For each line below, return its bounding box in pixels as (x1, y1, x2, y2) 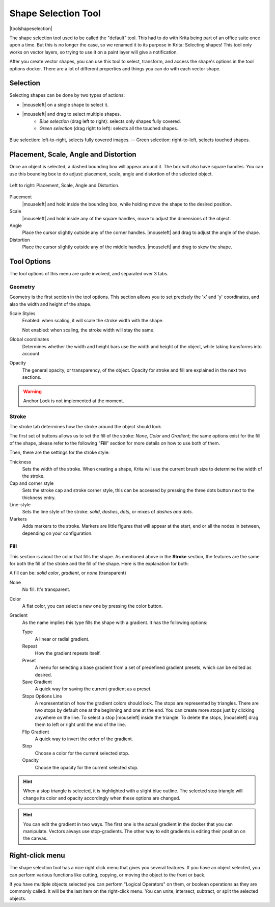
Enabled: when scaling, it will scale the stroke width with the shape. (22, 318, 164, 324)
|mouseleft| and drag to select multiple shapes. (22, 111, 121, 117)
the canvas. (23, 835, 48, 841)
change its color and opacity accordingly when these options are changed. (23, 795, 180, 801)
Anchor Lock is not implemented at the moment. (23, 398, 124, 404)
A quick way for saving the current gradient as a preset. (35, 686, 152, 692)
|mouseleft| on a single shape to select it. (22, 101, 109, 108)
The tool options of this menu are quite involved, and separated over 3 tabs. (9, 271, 169, 277)
